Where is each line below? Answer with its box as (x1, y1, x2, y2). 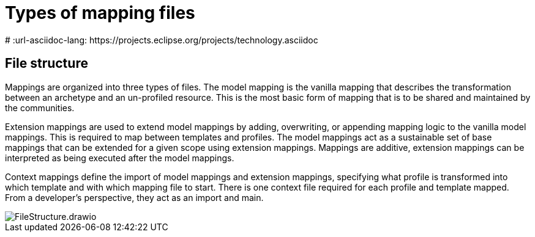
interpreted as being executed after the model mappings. (5, 152, 234, 163)
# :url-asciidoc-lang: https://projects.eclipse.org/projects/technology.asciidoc (5, 34, 318, 45)
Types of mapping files (5, 2, 195, 23)
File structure (5, 56, 88, 71)
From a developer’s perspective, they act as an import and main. (5, 192, 264, 203)
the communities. (5, 102, 75, 113)
